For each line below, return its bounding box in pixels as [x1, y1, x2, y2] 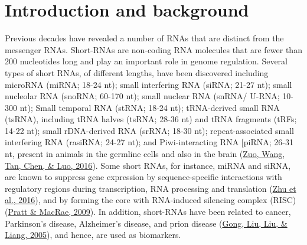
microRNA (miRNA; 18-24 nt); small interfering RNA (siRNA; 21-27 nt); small [5, 78, 292, 90]
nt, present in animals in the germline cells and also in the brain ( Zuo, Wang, [5, 148, 285, 160]
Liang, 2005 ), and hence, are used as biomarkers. [5, 228, 181, 241]
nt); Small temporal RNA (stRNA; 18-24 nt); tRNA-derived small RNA [19, 101, 280, 113]
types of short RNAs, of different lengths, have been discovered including [5, 66, 269, 79]
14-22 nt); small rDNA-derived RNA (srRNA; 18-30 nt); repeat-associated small [5, 124, 294, 136]
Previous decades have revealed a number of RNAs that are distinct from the [5, 32, 284, 44]
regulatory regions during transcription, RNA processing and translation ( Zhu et [5, 182, 296, 194]
